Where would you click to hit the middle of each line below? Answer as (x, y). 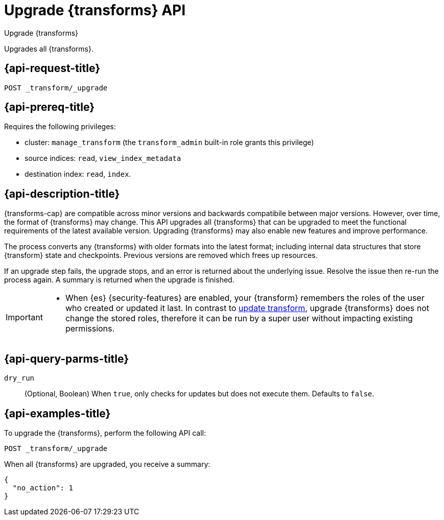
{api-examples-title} (57, 413)
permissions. (90, 329)
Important (24, 317)
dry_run (19, 378)
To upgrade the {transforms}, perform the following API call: (105, 433)
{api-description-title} (62, 194)
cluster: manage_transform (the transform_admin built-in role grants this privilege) (169, 143)
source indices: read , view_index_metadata (103, 158)
